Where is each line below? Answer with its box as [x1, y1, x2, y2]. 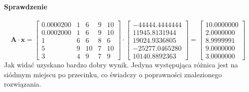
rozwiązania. [4, 79, 41, 89]
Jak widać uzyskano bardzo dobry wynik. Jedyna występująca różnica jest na [4, 59, 238, 69]
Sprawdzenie [4, 1, 47, 11]
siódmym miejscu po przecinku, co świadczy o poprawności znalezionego [4, 69, 222, 79]
